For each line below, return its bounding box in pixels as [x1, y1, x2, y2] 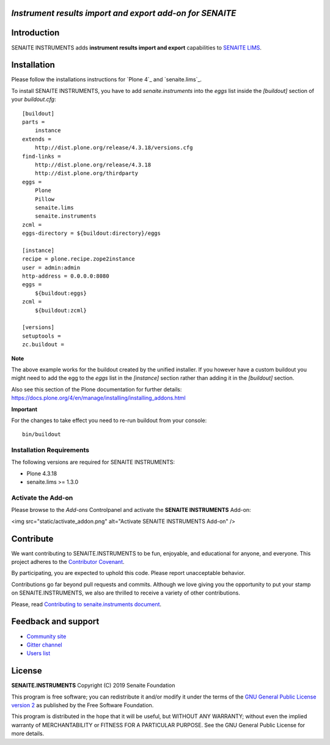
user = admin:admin [22, 264, 81, 271]
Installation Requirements [11, 446, 90, 454]
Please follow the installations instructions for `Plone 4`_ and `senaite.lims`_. [11, 76, 202, 83]
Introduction [11, 28, 60, 38]
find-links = [22, 153, 61, 160]
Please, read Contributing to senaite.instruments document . [11, 600, 162, 608]
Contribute [11, 533, 54, 544]
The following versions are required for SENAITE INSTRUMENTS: [11, 459, 175, 466]
